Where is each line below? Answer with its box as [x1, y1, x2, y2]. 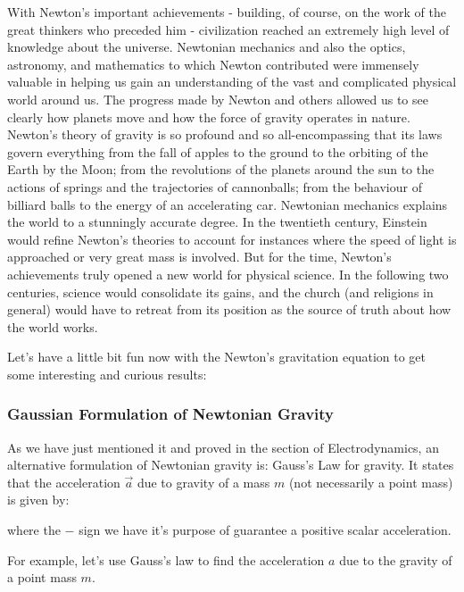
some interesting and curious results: [7, 364, 207, 383]
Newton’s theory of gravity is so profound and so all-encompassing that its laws [7, 125, 443, 144]
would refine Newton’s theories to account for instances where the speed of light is [7, 229, 457, 248]
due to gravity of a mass [137, 472, 270, 491]
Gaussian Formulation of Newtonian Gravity [7, 403, 335, 425]
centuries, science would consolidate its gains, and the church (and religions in [7, 282, 434, 301]
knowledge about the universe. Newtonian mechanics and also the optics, [7, 38, 406, 56]
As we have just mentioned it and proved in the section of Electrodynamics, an [7, 438, 439, 456]
